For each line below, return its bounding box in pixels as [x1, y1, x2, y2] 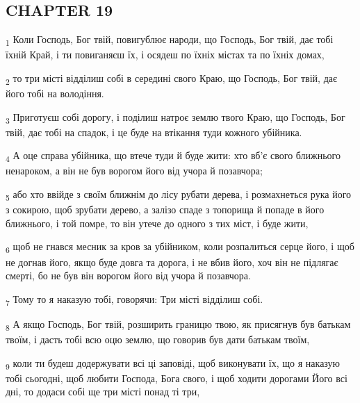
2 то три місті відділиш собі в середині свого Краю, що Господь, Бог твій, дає [6, 70, 338, 87]
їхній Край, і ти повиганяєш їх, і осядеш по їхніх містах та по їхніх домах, [6, 47, 325, 62]
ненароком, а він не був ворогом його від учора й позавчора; [6, 163, 263, 178]
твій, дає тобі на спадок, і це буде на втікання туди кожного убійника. [6, 124, 302, 139]
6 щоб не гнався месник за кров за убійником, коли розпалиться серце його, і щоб [6, 239, 354, 256]
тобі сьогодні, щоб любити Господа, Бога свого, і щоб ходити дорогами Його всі [6, 370, 347, 385]
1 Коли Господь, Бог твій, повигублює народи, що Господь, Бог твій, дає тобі [6, 32, 334, 48]
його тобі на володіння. [6, 86, 104, 101]
